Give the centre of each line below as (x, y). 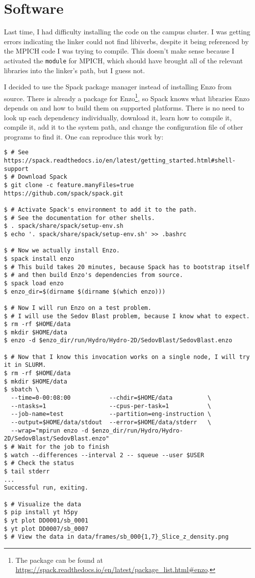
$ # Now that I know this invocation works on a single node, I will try (127, 357)
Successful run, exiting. (46, 488)
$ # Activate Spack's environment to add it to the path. (101, 209)
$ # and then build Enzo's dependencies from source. (94, 275)
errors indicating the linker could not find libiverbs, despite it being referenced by (127, 41)
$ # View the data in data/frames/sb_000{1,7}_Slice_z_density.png (116, 537)
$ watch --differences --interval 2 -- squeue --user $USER (104, 455)
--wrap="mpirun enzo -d (50, 430)
